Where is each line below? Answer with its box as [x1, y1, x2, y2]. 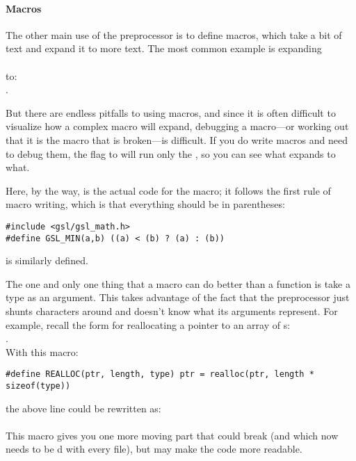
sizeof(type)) [6, 381, 71, 391]
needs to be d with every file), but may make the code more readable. [6, 442, 302, 456]
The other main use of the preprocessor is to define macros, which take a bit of [6, 27, 342, 42]
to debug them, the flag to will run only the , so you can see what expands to [6, 146, 336, 161]
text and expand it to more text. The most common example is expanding [6, 41, 322, 56]
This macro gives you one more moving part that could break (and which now [6, 428, 339, 442]
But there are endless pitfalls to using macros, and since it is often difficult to [6, 105, 336, 120]
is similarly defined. [6, 253, 88, 268]
